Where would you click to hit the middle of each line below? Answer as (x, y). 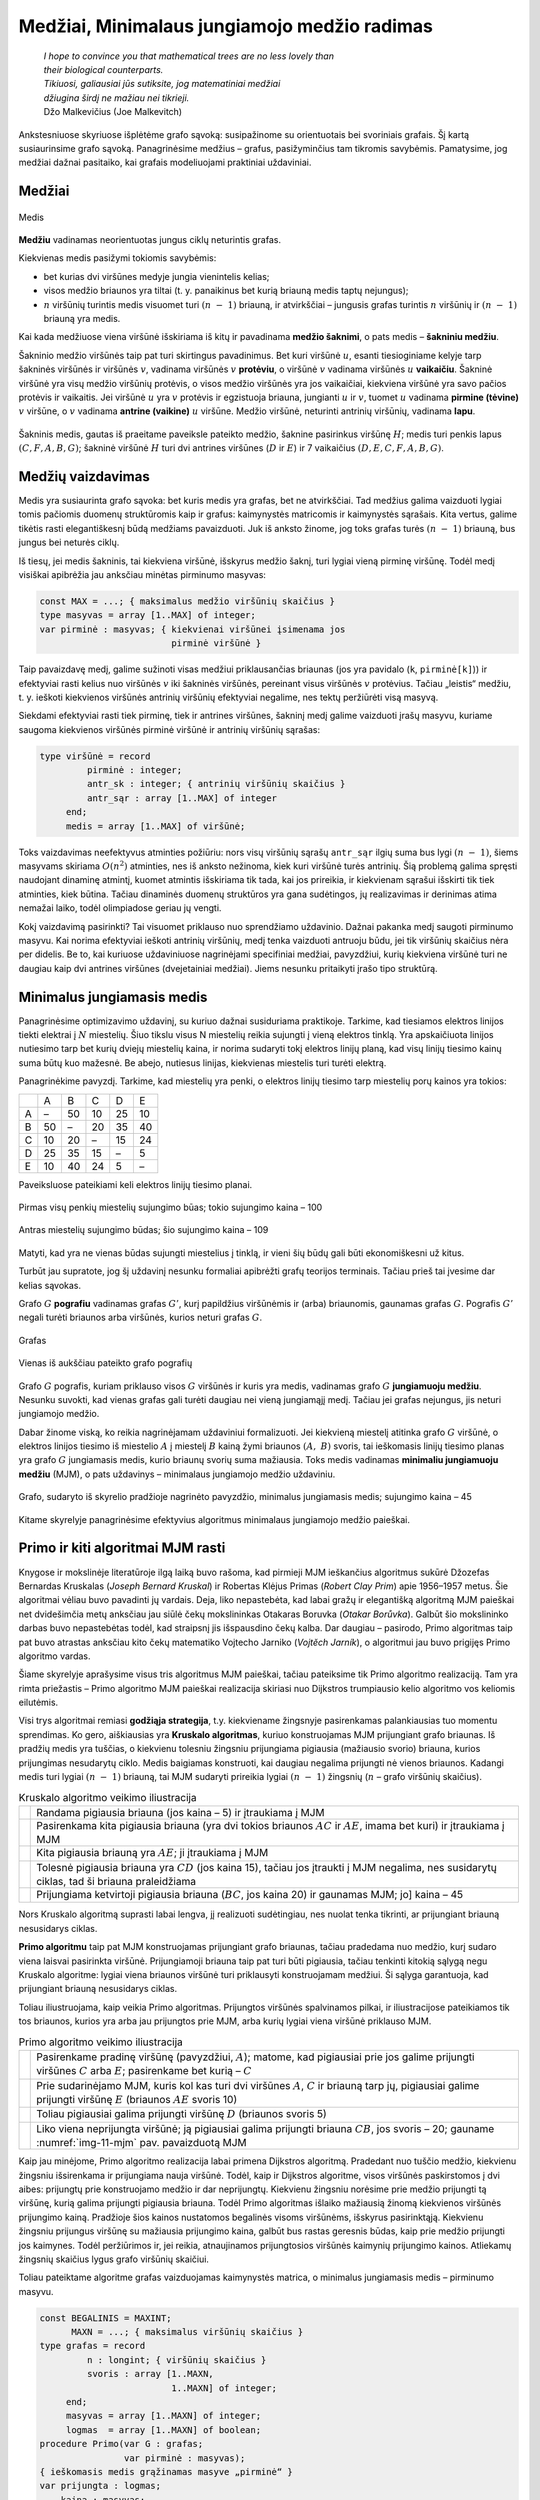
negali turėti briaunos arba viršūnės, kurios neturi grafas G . (140, 1317)
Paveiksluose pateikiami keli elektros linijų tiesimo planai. (135, 1184)
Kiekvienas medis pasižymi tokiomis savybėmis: (117, 258)
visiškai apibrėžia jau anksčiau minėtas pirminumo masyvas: (142, 575)
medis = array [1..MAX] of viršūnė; (155, 826)
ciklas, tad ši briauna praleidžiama (116, 1881)
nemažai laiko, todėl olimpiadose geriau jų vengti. (120, 908)
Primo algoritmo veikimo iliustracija (101, 2042)
